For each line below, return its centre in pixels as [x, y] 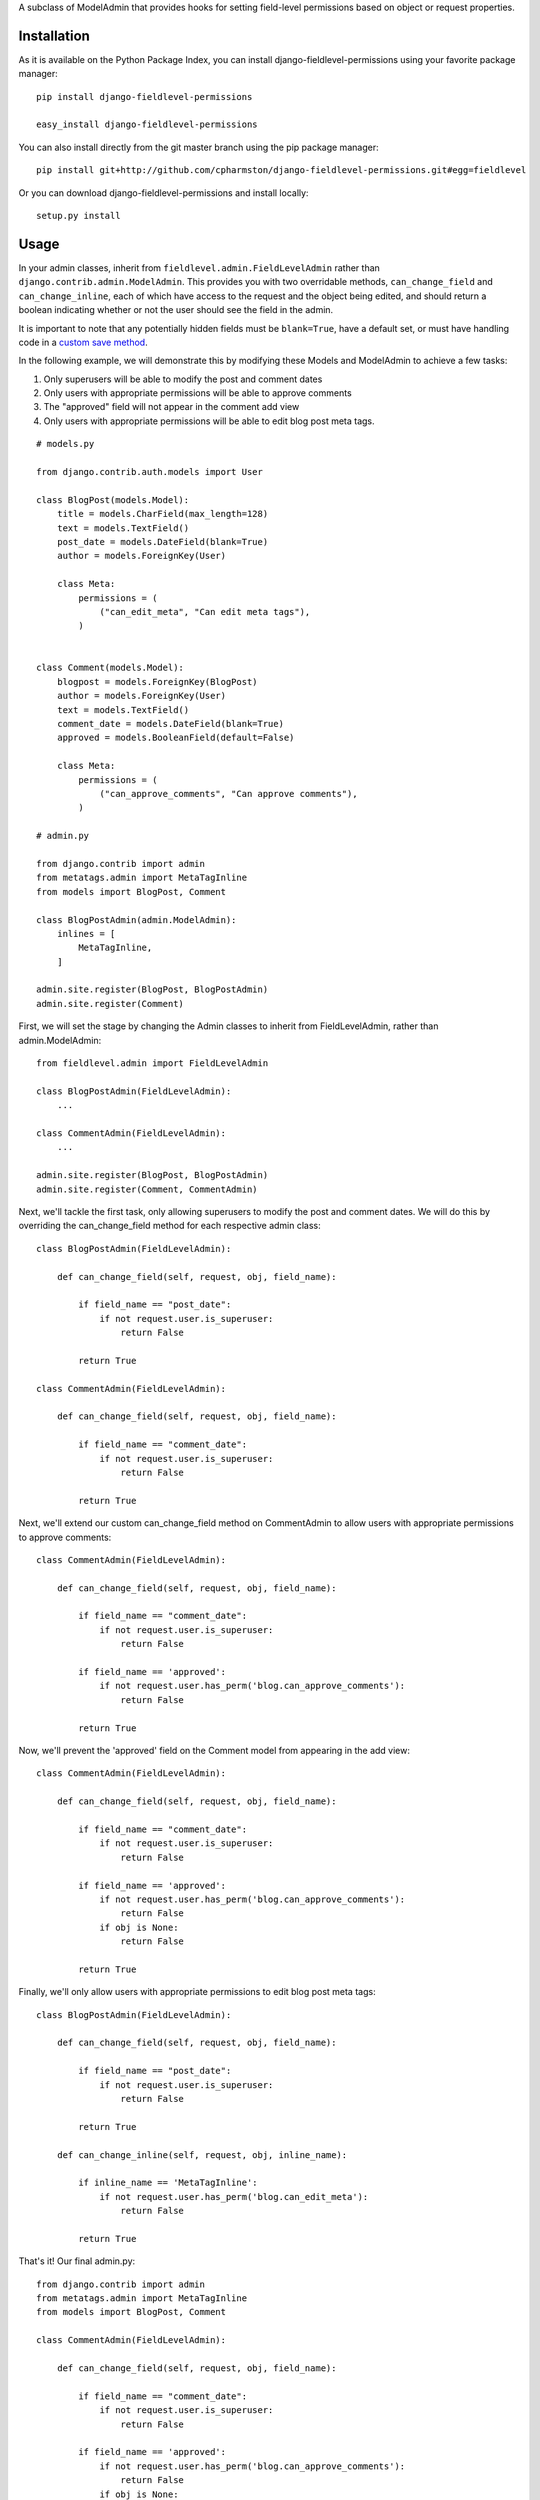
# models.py [65, 444]
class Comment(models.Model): [110, 668]
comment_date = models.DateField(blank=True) [170, 724]
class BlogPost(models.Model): [113, 499]
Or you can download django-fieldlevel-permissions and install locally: [163, 192]
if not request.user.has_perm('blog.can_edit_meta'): [234, 2196]
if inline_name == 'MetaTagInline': [168, 2183]
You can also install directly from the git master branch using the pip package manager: [198, 147]
